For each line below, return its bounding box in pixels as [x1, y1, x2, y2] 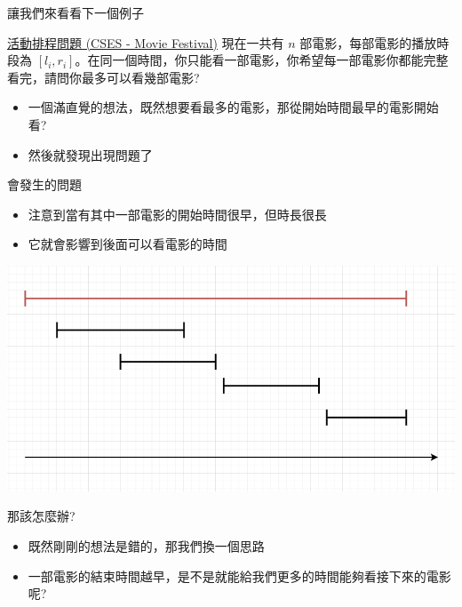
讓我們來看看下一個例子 [7, 4, 144, 21]
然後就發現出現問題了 [28, 145, 153, 164]
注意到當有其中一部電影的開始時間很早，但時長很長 [28, 204, 327, 223]
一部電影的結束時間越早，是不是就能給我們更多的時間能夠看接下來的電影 [28, 566, 451, 585]
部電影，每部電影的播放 [299, 33, 437, 52]
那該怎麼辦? [7, 507, 76, 525]
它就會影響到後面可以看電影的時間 [28, 235, 227, 253]
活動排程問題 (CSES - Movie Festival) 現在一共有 [7, 33, 284, 52]
